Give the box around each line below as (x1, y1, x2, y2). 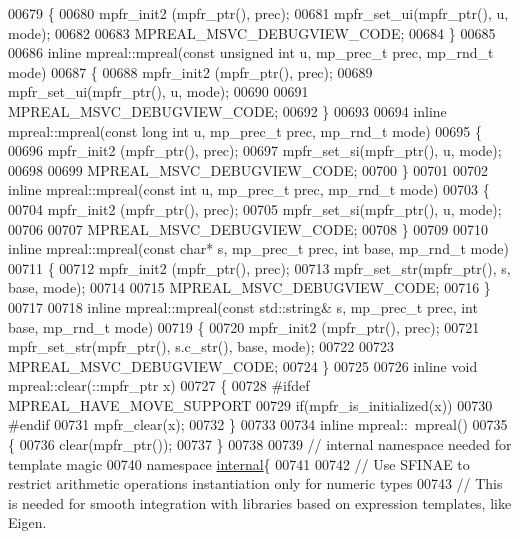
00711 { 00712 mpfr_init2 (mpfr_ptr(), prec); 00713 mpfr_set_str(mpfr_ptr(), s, (8, 257, 511, 278)
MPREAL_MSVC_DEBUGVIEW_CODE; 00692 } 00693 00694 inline (8, 100, 447, 121)
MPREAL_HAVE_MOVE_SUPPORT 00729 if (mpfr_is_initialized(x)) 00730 (8, 394, 493, 415)
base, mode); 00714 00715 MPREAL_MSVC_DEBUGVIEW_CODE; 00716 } (8, 277, 491, 298)
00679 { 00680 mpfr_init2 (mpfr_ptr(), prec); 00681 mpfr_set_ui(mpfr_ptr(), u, (8, 3, 509, 23)
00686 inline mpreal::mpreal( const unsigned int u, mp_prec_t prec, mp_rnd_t (8, 42, 494, 63)
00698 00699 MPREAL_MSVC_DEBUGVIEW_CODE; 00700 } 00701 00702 (8, 159, 489, 180)
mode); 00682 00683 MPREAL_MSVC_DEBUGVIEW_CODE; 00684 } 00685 (8, 22, 496, 43)
